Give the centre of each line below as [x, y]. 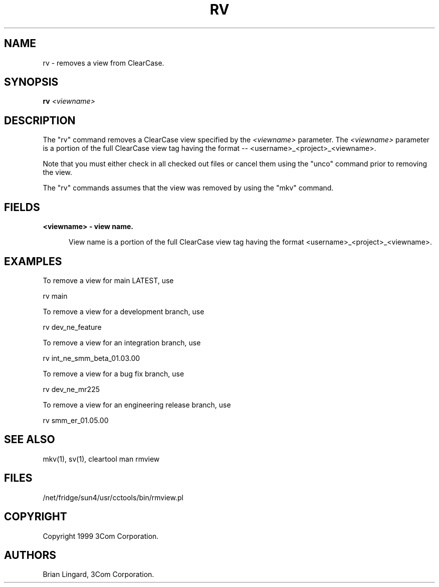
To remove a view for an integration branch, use [122, 342]
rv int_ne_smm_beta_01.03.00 [91, 358]
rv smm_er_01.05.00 [76, 420]
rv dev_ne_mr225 [71, 389]
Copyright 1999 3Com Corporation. [101, 536]
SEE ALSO [30, 440]
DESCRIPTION [40, 120]
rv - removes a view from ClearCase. [103, 63]
